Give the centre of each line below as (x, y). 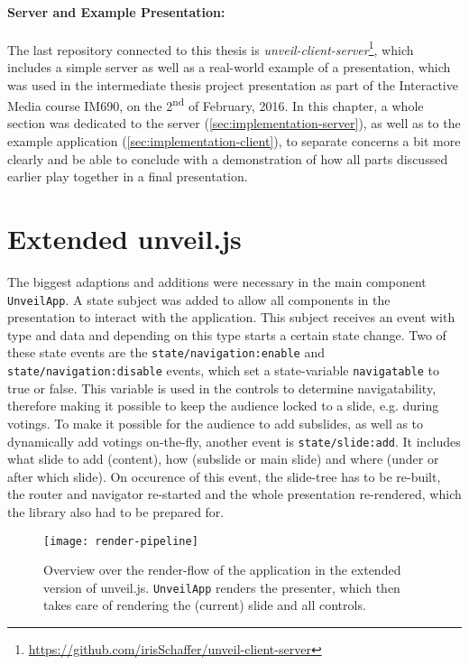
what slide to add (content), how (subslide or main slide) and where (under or (223, 459)
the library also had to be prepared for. (116, 511)
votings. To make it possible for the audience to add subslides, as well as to (216, 423)
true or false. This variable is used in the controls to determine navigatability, (222, 388)
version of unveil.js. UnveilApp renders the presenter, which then (222, 587)
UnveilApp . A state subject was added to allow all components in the (199, 299)
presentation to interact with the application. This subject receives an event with (231, 317)
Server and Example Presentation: (116, 11)
